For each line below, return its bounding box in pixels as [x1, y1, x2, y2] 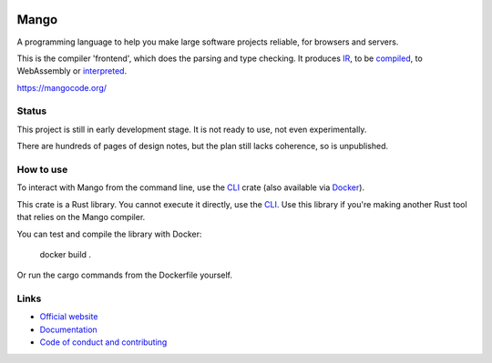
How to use [16, 163, 68, 176]
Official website [39, 311, 98, 322]
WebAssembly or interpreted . [16, 66, 128, 76]
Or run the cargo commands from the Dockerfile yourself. [16, 269, 232, 281]
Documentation [39, 324, 97, 335]
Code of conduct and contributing [39, 337, 168, 348]
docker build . [39, 248, 91, 259]
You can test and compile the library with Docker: [16, 228, 202, 239]
